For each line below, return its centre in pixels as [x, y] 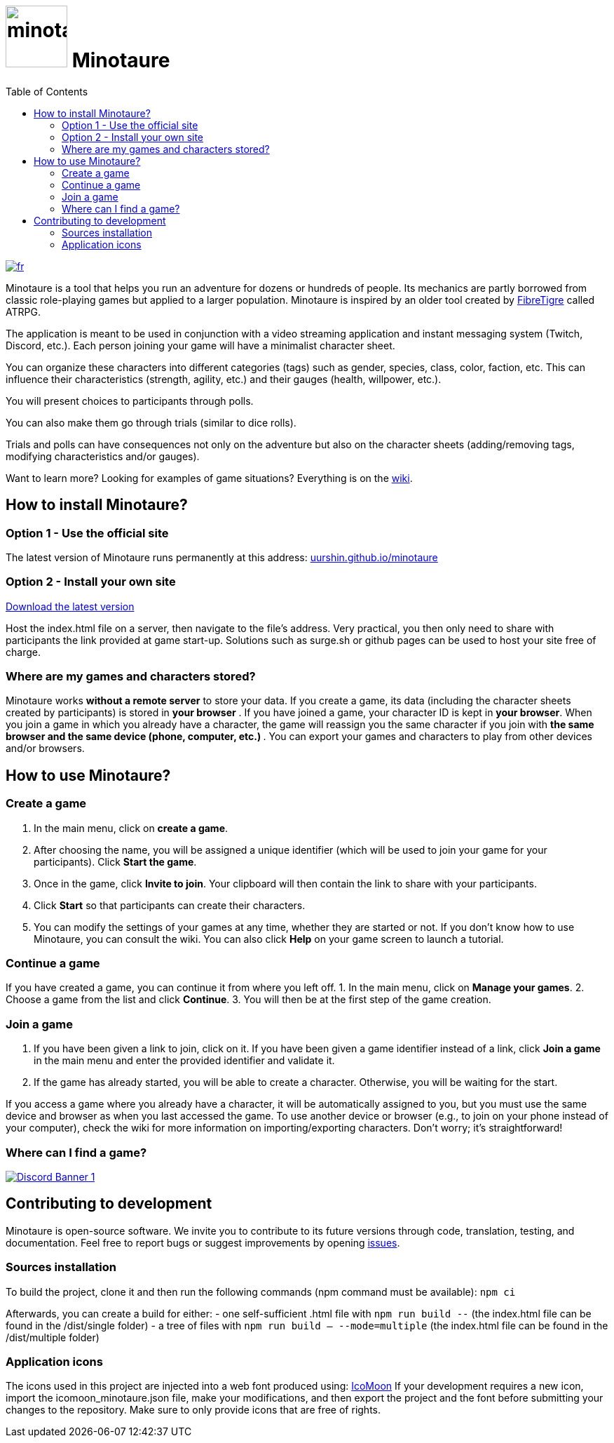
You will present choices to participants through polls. [130, 401]
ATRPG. [23, 311]
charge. [23, 652]
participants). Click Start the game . [115, 861]
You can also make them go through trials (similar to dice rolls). [151, 422]
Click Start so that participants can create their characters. [170, 905]
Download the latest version [70, 606]
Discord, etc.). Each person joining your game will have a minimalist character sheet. [200, 345]
